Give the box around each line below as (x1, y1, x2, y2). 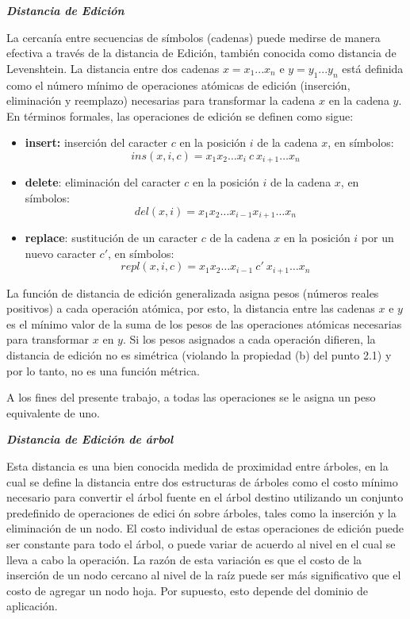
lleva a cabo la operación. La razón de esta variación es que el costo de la (6, 551, 362, 567)
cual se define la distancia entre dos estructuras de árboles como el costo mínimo (6, 473, 398, 490)
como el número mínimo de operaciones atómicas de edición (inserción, (6, 76, 351, 93)
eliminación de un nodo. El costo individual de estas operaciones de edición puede (6, 520, 404, 536)
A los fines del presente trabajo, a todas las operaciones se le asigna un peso (6, 389, 376, 406)
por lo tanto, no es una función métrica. (6, 362, 201, 379)
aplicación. (6, 598, 58, 614)
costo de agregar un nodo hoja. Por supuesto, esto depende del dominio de (6, 582, 369, 598)
